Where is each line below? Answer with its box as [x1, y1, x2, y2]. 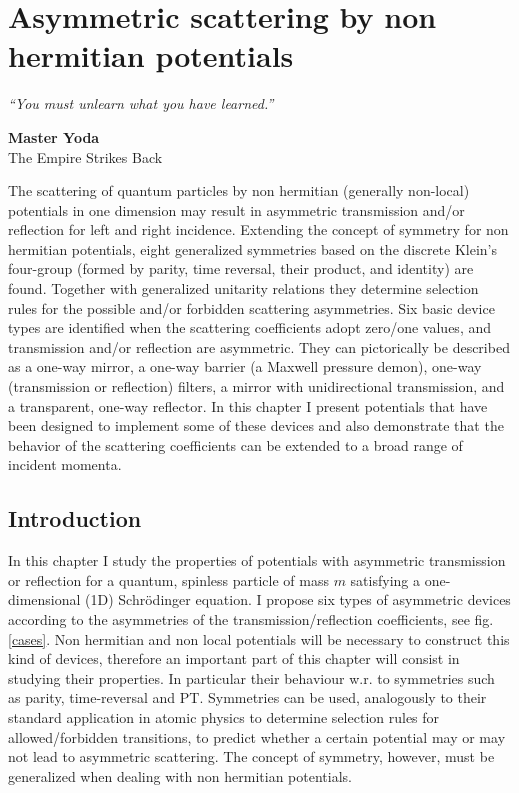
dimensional [8, 589, 81, 610]
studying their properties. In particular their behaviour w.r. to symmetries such [8, 667, 495, 688]
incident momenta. [8, 454, 122, 475]
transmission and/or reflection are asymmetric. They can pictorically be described [8, 336, 510, 357]
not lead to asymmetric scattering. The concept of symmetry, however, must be [8, 746, 495, 767]
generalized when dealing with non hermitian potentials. [8, 765, 352, 786]
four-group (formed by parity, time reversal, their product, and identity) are [8, 258, 474, 279]
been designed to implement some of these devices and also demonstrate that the [8, 415, 504, 436]
